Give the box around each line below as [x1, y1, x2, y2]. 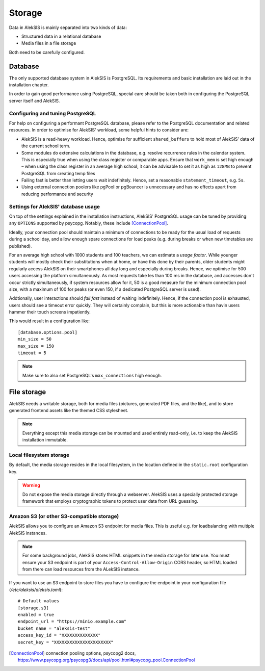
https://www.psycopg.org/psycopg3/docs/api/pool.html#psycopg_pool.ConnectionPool [18, 657, 195, 663]
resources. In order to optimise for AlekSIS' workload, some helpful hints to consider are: [9, 127, 189, 133]
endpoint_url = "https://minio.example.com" [18, 619, 127, 624]
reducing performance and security [21, 191, 93, 197]
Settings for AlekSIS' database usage [9, 203, 100, 210]
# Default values [18, 598, 59, 604]
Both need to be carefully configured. [9, 49, 85, 55]
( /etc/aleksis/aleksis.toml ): [9, 587, 63, 593]
